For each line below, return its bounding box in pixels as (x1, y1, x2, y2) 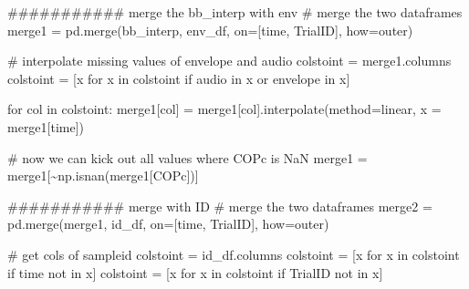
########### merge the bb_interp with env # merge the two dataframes (7, 3, 463, 21)
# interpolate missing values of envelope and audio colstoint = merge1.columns (7, 51, 452, 70)
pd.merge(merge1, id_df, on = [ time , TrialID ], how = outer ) (7, 214, 329, 233)
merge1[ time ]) (7, 117, 85, 136)
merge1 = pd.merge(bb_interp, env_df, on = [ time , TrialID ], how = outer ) (7, 20, 413, 39)
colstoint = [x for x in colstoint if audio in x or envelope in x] (7, 68, 350, 88)
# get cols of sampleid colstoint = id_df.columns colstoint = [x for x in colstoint (7, 244, 460, 263)
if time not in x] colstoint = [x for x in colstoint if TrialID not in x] (7, 263, 383, 282)
